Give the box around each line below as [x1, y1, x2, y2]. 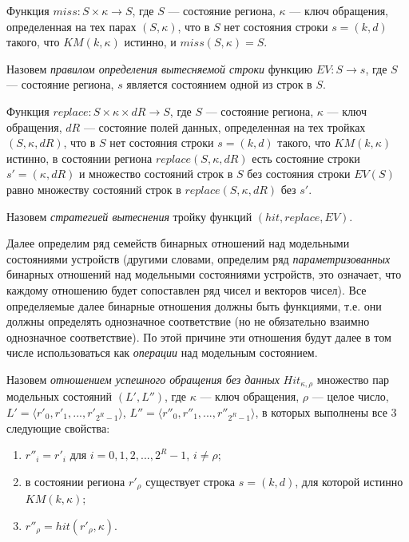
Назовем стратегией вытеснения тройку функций [6, 208, 252, 224]
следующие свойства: [6, 419, 110, 436]
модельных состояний [6, 388, 113, 405]
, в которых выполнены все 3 [255, 403, 397, 420]
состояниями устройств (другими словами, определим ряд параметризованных [6, 250, 391, 267]
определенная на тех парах [6, 18, 137, 34]
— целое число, [312, 388, 389, 405]
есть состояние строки [252, 149, 360, 166]
